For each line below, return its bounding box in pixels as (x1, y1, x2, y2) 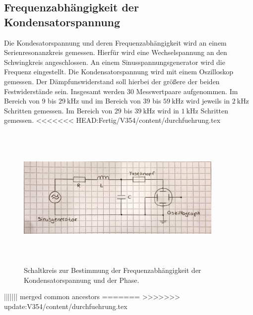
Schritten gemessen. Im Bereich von (4, 105, 113, 115)
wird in (157, 105, 179, 115)
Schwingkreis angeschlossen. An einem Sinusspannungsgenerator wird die (4, 56, 225, 67)
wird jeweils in (186, 96, 230, 106)
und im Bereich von (81, 96, 141, 106)
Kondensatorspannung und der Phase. (24, 274, 139, 285)
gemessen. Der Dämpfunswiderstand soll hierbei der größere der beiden (4, 76, 220, 86)
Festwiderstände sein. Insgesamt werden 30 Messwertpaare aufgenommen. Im (4, 86, 238, 96)
